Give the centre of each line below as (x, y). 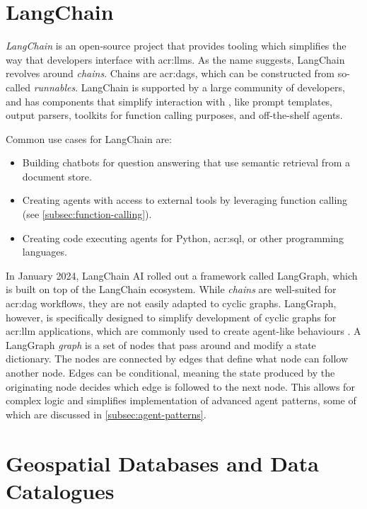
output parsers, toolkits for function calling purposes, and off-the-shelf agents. (174, 115)
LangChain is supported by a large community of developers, (213, 87)
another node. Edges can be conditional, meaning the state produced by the (170, 372)
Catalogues (60, 490)
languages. (45, 252)
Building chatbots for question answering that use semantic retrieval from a (186, 162)
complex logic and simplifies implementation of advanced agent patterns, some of (181, 400)
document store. (57, 176)
